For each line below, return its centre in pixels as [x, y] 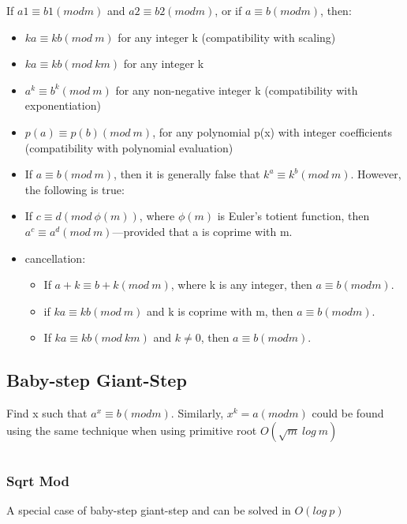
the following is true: [75, 189]
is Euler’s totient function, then [293, 216]
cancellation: [55, 258]
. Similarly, [197, 413]
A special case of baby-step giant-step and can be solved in [149, 509]
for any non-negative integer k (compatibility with [237, 90]
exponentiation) [63, 105]
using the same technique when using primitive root [132, 430]
